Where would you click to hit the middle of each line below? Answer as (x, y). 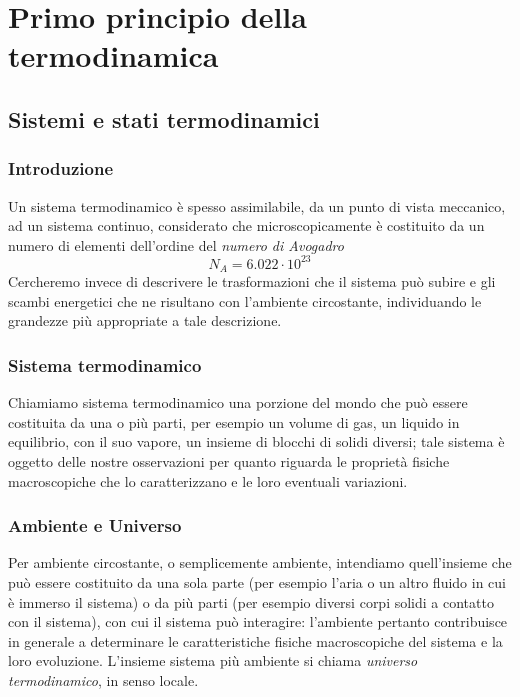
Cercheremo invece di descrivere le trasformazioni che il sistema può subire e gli (252, 281)
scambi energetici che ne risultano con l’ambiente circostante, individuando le (245, 300)
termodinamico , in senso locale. (103, 680)
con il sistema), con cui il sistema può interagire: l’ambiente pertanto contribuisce (258, 621)
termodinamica (113, 55)
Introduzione (61, 168)
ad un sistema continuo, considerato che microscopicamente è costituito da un (246, 225)
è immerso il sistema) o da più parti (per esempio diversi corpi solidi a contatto (251, 601)
